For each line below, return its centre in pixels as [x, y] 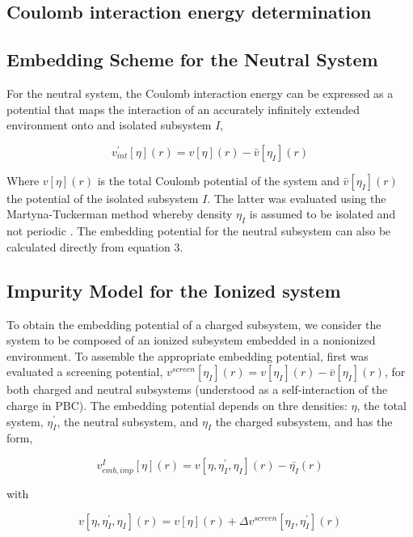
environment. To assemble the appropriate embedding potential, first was [188, 355]
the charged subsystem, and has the [304, 421]
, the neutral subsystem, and [128, 421]
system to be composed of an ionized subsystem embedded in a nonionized [191, 340]
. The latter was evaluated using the [297, 198]
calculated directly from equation [88, 246]
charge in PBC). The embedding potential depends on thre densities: [177, 405]
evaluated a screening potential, [85, 372]
